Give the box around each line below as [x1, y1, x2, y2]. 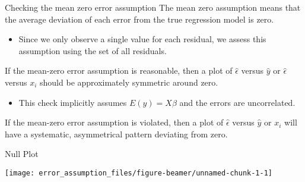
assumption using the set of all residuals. [18, 44, 167, 57]
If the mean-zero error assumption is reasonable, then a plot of [5, 64, 233, 77]
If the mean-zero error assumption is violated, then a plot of [5, 116, 224, 128]
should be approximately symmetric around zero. [40, 76, 218, 88]
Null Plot [5, 148, 39, 160]
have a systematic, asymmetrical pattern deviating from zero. [5, 127, 228, 140]
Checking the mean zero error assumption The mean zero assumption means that [5, 1, 301, 13]
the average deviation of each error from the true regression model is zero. [5, 12, 274, 25]
